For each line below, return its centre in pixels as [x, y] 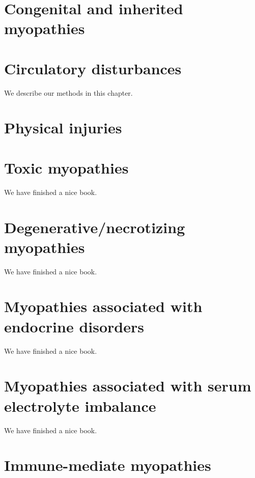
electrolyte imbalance [80, 405]
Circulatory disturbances [93, 68]
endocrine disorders [74, 326]
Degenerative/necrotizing [95, 227]
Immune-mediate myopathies [108, 465]
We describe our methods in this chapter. [68, 92]
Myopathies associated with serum [128, 386]
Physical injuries [63, 128]
